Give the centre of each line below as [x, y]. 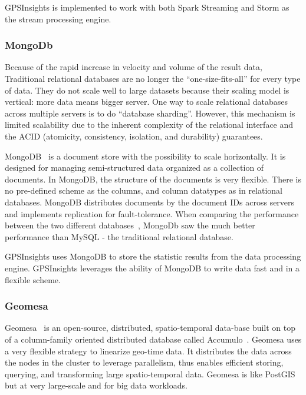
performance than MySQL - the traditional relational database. [119, 236]
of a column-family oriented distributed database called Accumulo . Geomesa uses [153, 339]
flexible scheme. [33, 279]
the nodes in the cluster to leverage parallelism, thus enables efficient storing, [144, 362]
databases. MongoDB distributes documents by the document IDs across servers [150, 202]
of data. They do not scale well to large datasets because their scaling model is [147, 90]
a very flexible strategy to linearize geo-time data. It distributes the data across [148, 351]
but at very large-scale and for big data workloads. [96, 385]
